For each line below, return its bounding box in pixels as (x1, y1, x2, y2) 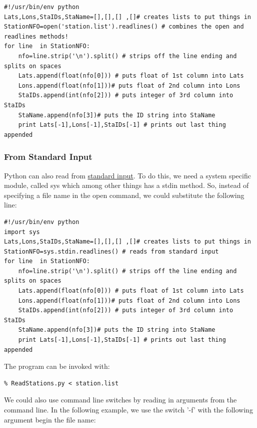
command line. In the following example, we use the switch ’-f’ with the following (4, 404, 253, 414)
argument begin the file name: (4, 414, 96, 424)
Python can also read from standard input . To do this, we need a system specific (4, 170, 251, 180)
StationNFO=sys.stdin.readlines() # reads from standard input (4, 248, 219, 255)
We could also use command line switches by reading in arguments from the (4, 394, 237, 405)
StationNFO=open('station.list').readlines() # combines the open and (4, 23, 244, 31)
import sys (4, 228, 40, 236)
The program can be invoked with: (4, 361, 110, 371)
